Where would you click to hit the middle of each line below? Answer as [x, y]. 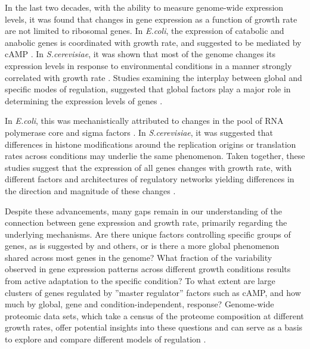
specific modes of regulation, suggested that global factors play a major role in [148, 89]
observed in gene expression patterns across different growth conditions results [148, 269]
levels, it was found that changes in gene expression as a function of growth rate [151, 19]
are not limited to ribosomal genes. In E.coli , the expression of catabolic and [145, 31]
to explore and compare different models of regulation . [106, 339]
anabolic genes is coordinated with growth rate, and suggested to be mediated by [153, 42]
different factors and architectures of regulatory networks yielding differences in [150, 179]
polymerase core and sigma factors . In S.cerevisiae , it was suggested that [139, 132]
